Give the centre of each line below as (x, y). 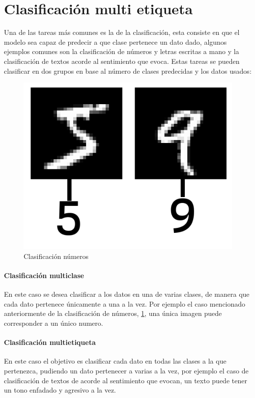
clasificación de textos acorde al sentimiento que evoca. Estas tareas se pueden (122, 61)
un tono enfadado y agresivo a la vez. (60, 390)
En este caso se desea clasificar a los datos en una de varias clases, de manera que (127, 294)
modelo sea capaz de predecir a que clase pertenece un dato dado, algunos (115, 42)
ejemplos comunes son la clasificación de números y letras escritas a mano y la (122, 51)
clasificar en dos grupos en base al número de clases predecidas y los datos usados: (128, 71)
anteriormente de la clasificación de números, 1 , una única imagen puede (113, 313)
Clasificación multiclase (44, 275)
